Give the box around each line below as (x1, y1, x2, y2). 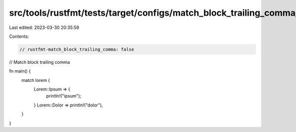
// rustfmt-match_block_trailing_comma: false (19, 47, 134, 52)
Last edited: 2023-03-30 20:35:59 (9, 25, 79, 30)
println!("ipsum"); (46, 93, 81, 99)
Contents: (9, 33, 29, 39)
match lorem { (21, 77, 50, 83)
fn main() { (9, 68, 31, 74)
